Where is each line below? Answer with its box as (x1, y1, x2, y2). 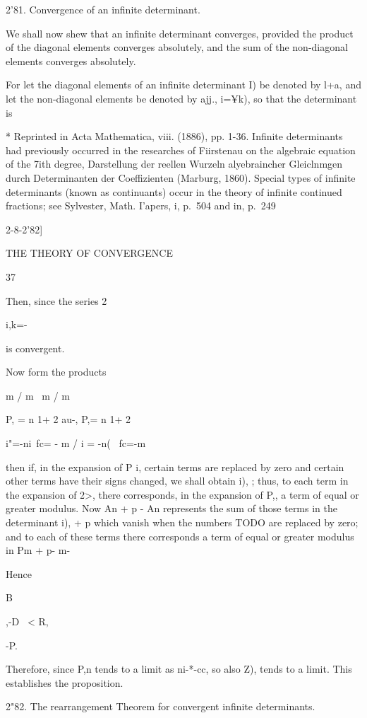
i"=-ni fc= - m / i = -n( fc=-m (6, 436, 146, 451)
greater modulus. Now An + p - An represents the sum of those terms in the (6, 501, 337, 516)
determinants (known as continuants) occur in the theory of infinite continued (6, 184, 342, 199)
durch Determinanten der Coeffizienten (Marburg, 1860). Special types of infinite (6, 170, 356, 185)
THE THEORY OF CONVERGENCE (6, 245, 173, 260)
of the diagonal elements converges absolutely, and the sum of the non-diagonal (6, 40, 348, 54)
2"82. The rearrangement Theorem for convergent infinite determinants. (6, 699, 315, 714)
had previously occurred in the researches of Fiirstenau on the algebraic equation (6, 142, 356, 157)
